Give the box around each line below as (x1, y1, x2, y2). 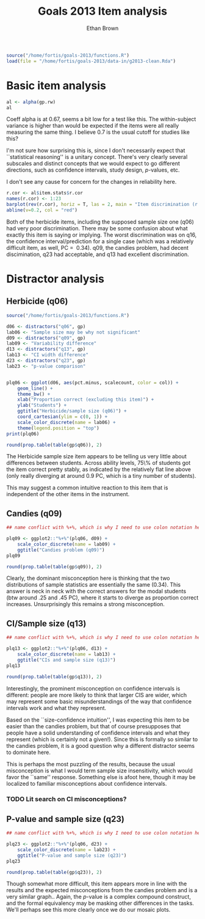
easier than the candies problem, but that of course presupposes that (6, 722, 181, 730)
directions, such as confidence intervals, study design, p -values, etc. (6, 166, 180, 174)
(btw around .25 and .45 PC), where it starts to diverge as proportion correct (6, 594, 199, 601)
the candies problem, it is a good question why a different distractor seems (6, 742, 195, 749)
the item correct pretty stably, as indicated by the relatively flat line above (6, 466, 191, 473)
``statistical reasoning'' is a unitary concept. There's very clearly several (6, 153, 188, 161)
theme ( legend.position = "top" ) (17, 425, 99, 431)
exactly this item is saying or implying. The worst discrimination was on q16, (6, 231, 197, 238)
